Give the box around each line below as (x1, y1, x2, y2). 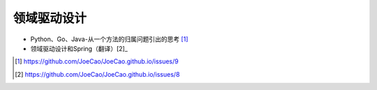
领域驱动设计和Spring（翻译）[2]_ (30, 44, 128, 52)
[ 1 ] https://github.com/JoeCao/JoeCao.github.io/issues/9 (15, 57, 179, 66)
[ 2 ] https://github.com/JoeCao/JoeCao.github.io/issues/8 (15, 70, 180, 78)
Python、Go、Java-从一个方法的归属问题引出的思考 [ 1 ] (30, 35, 188, 43)
